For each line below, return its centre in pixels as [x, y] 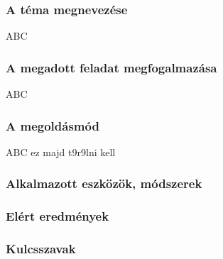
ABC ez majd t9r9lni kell [61, 151]
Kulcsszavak [41, 249]
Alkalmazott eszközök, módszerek [104, 183]
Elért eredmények [58, 216]
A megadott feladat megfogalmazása [111, 67]
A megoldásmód [53, 125]
